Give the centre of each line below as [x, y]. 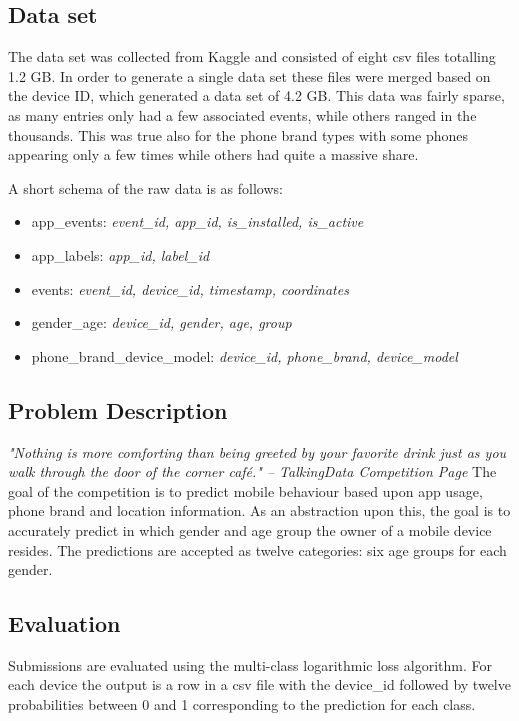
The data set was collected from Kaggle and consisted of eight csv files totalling [252, 56]
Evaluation [64, 623]
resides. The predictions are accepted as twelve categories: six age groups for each [257, 549]
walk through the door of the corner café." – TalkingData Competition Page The [252, 471]
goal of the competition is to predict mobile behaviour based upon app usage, [245, 490]
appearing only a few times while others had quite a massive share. [213, 154]
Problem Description [118, 409]
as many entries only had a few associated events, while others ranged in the [242, 114]
